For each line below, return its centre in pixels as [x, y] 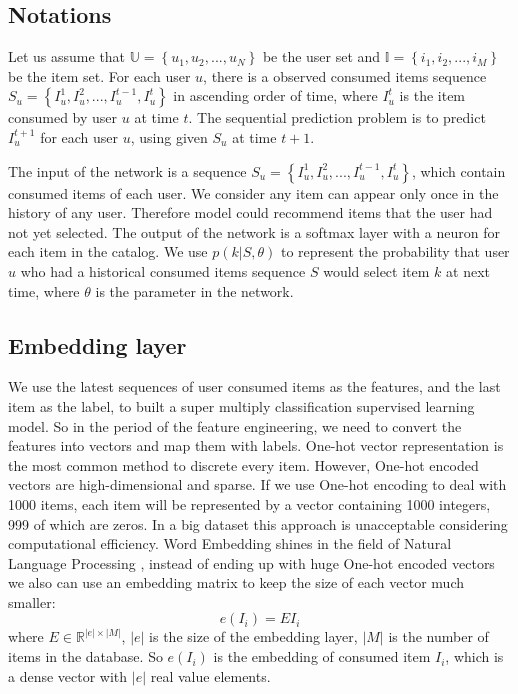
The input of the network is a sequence [127, 170]
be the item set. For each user [99, 75]
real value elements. [210, 675]
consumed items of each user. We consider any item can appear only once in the [253, 192]
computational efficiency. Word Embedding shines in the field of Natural [230, 543]
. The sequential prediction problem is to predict [337, 117]
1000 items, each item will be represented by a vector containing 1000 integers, [249, 503]
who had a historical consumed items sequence [163, 270]
